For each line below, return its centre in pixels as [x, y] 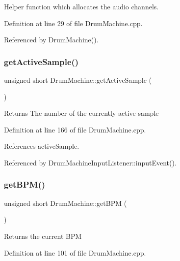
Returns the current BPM [43, 236]
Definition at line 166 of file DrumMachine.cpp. [75, 129]
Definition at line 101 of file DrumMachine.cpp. [75, 252]
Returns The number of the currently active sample [81, 113]
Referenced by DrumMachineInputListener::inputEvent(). [90, 162]
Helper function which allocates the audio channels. [81, 6]
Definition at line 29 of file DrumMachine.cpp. [73, 23]
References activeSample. [42, 146]
